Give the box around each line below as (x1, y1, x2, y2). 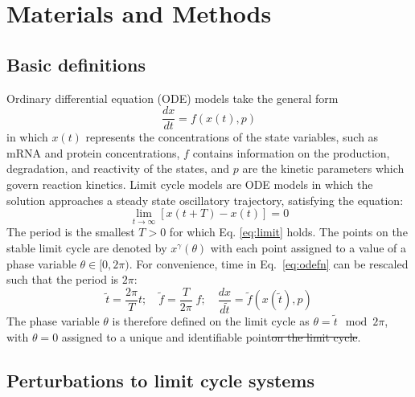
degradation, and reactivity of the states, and (6, 160, 230, 177)
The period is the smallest (6, 223, 135, 240)
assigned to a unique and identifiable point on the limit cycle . (61, 328, 361, 345)
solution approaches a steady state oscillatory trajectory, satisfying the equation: (6, 191, 404, 208)
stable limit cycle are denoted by (6, 239, 167, 256)
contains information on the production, (192, 144, 390, 161)
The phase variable (6, 312, 100, 329)
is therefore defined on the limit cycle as (112, 312, 310, 329)
